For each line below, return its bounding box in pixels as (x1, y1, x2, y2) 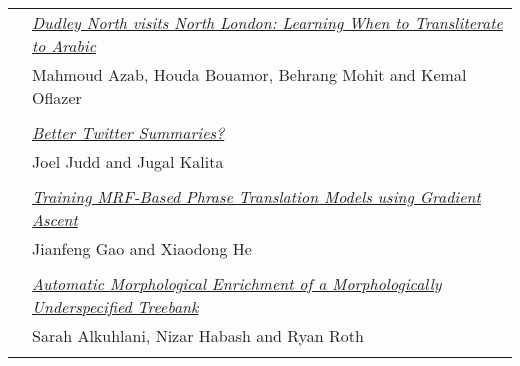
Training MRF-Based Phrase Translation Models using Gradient (32, 185, 481, 208)
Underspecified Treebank (32, 295, 199, 318)
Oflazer (32, 86, 82, 109)
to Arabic (32, 34, 97, 57)
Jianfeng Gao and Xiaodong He (32, 237, 252, 260)
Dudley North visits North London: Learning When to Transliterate (32, 11, 503, 34)
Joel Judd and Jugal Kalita (32, 150, 224, 173)
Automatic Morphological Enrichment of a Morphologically (32, 272, 442, 295)
